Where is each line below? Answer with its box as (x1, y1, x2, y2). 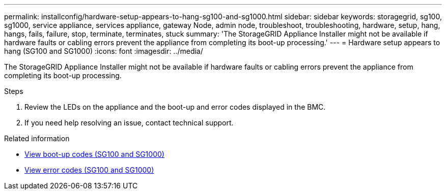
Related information (4, 134, 70, 143)
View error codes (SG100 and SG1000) (24, 166, 154, 174)
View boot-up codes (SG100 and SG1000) (24, 150, 164, 158)
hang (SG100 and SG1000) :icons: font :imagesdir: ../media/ (4, 47, 203, 55)
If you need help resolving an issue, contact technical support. (24, 118, 234, 127)
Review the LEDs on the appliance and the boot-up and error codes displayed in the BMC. (24, 103, 326, 111)
